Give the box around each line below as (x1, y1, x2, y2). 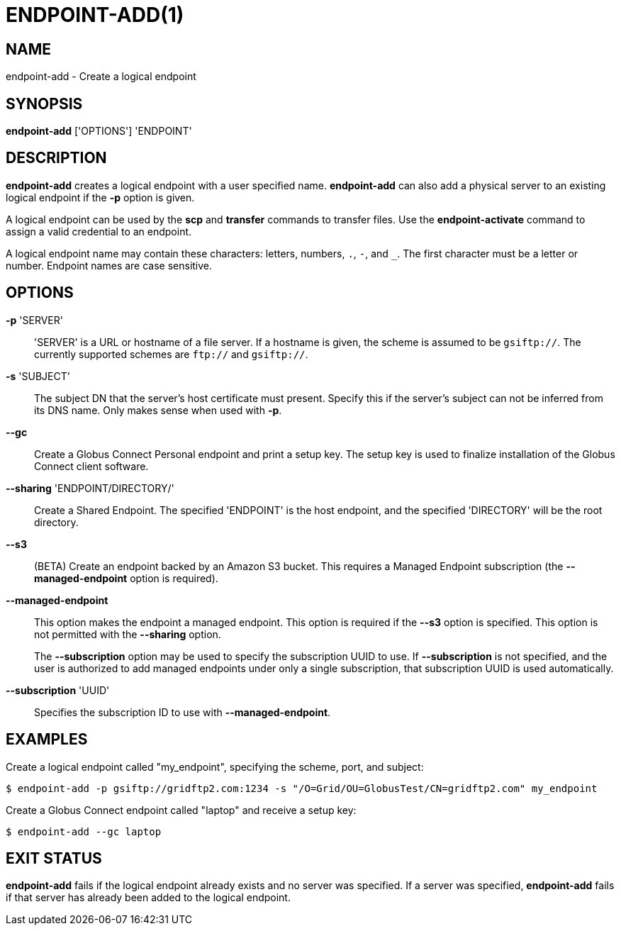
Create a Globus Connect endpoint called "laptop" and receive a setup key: (6, 803, 357, 816)
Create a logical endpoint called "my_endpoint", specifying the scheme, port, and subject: (6, 760, 424, 773)
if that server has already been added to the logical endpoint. (6, 891, 291, 904)
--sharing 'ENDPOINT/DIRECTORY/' (6, 481, 174, 494)
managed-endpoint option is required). (34, 572, 218, 584)
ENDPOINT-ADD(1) (6, 3, 184, 27)
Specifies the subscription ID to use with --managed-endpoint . (34, 706, 331, 718)
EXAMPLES (6, 730, 88, 749)
